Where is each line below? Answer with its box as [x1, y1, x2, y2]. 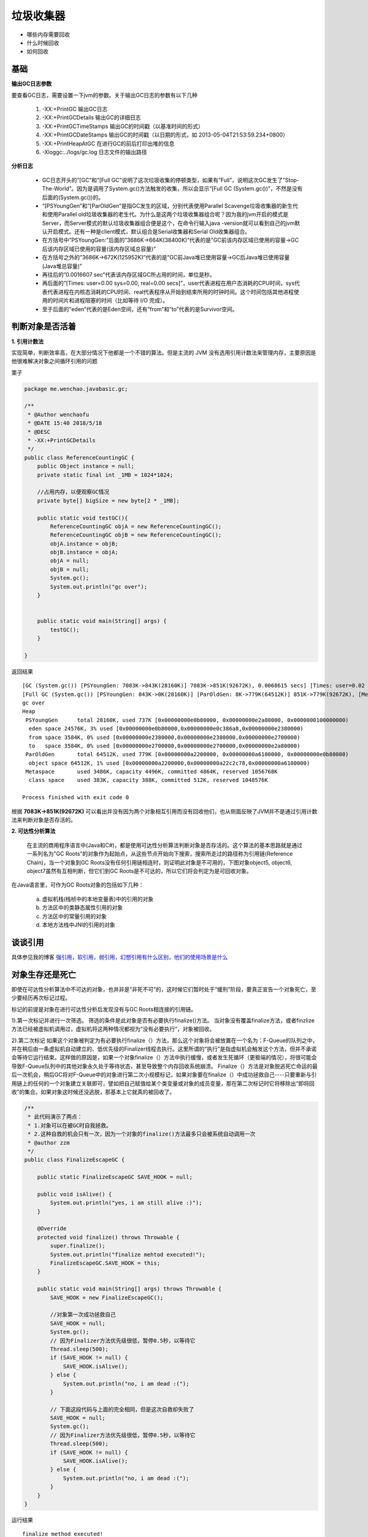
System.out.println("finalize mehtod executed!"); [50, 1251, 205, 1258]
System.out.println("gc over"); [50, 583, 147, 590]
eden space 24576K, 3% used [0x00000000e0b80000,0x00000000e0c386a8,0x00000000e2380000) [28, 725, 304, 732]
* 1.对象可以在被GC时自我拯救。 [28, 1122, 112, 1129]
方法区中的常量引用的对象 [42, 912, 107, 920]
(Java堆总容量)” [42, 262, 82, 270]
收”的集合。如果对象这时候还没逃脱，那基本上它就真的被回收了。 [11, 1088, 175, 1096]
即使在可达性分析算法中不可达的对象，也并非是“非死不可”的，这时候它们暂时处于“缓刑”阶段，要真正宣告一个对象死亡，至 [11, 986, 316, 993]
